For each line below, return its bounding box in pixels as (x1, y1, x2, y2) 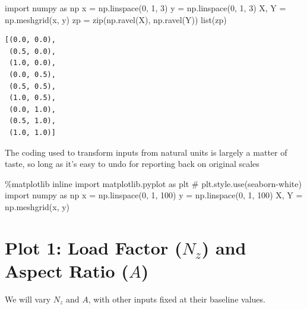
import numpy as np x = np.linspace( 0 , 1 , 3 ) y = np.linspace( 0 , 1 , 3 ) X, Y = (5, 2, 286, 14)
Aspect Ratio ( (5, 258, 129, 282)
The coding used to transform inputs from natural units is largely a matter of (5, 146, 287, 158)
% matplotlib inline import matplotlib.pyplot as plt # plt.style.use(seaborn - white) (5, 177, 302, 189)
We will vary (5, 292, 51, 305)
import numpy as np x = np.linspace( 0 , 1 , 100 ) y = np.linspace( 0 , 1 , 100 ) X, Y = (5, 189, 303, 201)
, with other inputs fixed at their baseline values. (88, 292, 265, 305)
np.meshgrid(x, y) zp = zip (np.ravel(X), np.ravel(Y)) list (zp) (5, 13, 227, 25)
